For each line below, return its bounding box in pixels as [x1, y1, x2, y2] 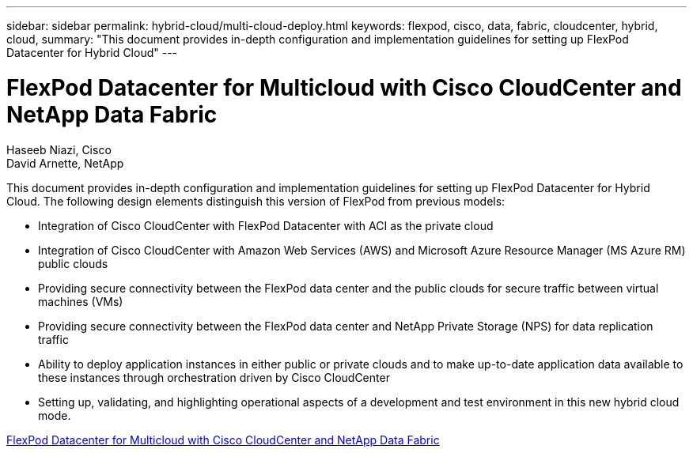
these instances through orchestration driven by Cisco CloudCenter [38, 370, 390, 384]
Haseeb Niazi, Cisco [6, 142, 112, 157]
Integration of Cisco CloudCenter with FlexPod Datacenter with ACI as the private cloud [38, 218, 494, 232]
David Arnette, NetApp [6, 156, 124, 170]
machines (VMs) [38, 294, 123, 308]
